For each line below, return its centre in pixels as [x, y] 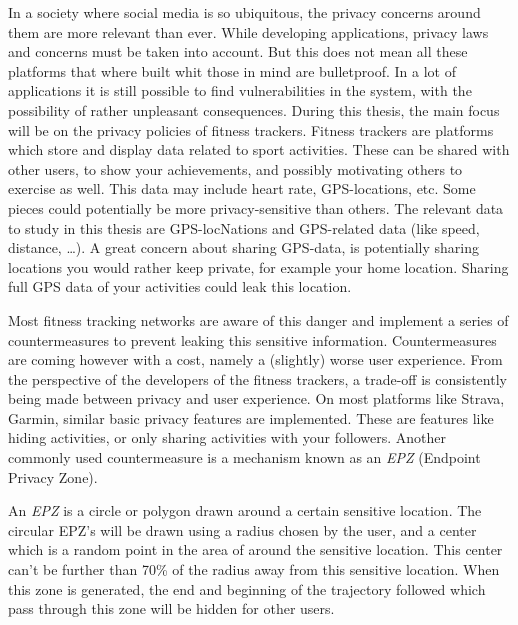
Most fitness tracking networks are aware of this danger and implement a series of [258, 319]
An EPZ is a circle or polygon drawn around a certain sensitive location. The [245, 510]
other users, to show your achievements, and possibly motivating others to [235, 168]
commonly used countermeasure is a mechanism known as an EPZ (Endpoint [244, 457]
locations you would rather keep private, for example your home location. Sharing [258, 266]
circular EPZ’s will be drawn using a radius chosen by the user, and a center [242, 529]
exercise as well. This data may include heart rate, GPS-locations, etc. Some [242, 188]
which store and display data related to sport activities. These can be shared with [259, 149]
